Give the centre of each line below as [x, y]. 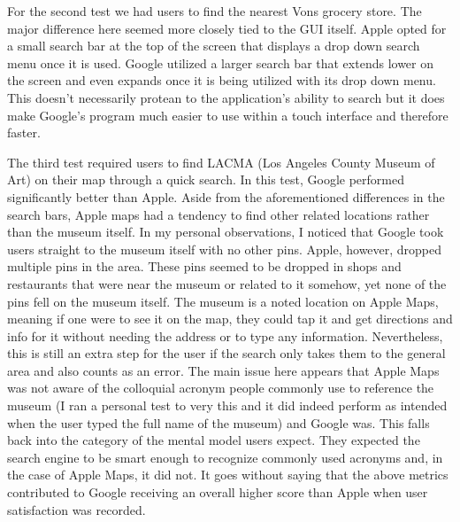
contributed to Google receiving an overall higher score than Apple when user [218, 492]
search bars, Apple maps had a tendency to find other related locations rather [218, 214]
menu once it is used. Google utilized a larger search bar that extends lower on [221, 62]
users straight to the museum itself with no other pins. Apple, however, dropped [225, 249]
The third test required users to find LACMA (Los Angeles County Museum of [221, 162]
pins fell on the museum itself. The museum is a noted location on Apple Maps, [223, 301]
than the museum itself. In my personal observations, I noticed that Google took [226, 232]
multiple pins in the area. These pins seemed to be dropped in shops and [204, 266]
